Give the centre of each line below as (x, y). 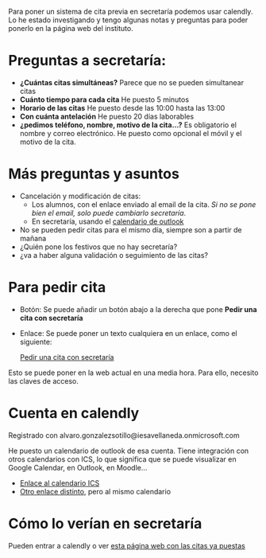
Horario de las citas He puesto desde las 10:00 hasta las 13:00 (122, 107)
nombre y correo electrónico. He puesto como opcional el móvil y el (131, 133)
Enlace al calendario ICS (60, 483)
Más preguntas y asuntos (94, 174)
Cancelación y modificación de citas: (80, 196)
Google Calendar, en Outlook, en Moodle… (78, 467)
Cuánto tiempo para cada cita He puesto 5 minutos (104, 100)
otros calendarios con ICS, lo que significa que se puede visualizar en (122, 459)
